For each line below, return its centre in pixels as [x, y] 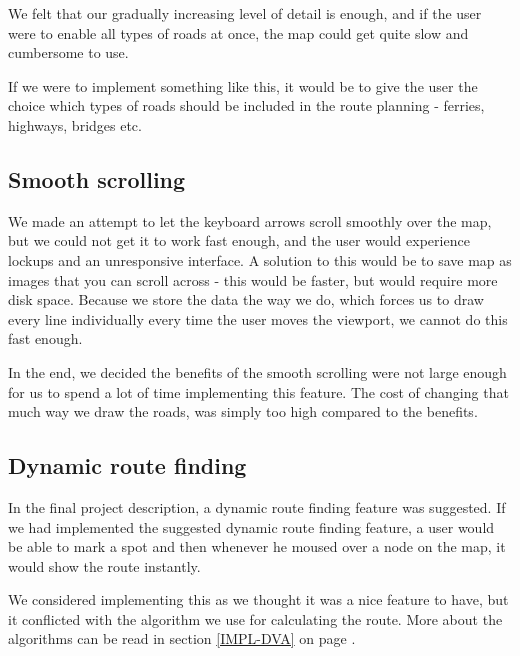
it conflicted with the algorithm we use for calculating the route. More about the [255, 618]
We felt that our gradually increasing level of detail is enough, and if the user [245, 13]
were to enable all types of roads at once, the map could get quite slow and [238, 32]
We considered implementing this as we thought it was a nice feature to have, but [258, 599]
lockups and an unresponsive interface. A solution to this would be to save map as [260, 259]
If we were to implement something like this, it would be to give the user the [243, 85]
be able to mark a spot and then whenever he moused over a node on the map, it [257, 546]
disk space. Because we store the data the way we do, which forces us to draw [246, 299]
